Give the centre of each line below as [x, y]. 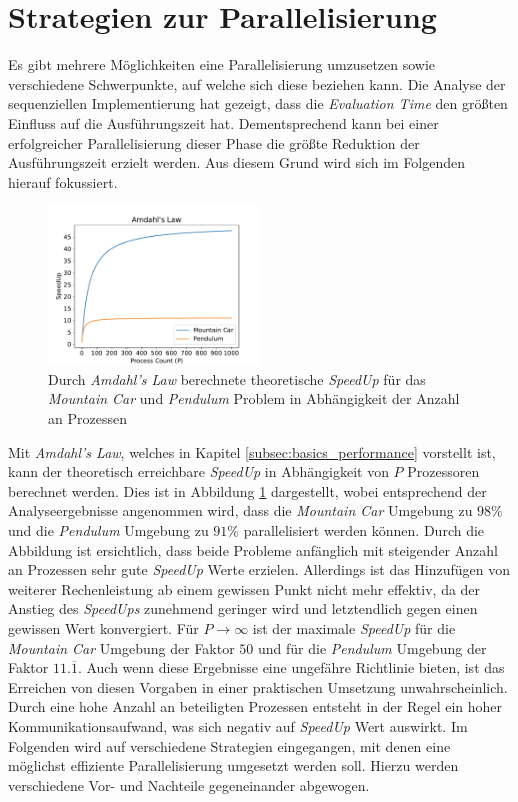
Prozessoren [443, 471]
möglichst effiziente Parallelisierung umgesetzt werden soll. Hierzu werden [233, 765]
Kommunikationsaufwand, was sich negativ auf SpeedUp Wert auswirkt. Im [238, 725]
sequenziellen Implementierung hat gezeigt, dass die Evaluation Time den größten [258, 103]
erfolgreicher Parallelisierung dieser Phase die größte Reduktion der [214, 142]
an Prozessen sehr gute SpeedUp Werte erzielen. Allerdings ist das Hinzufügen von [259, 569]
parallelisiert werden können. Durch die [364, 530]
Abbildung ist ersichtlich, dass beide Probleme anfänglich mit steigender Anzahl [253, 549]
